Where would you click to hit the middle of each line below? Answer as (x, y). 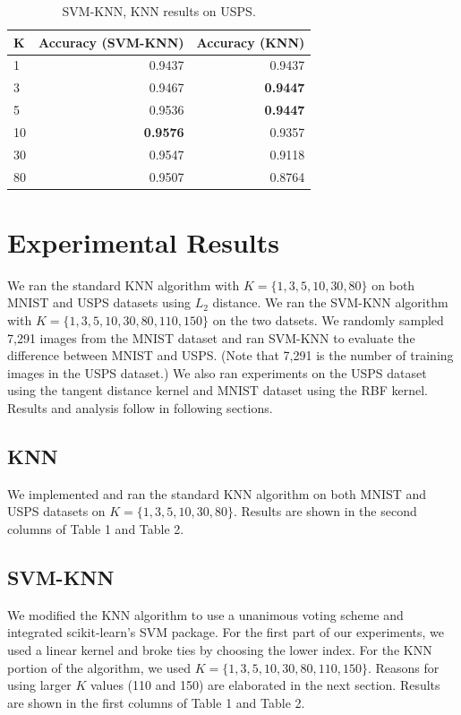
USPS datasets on (56, 511)
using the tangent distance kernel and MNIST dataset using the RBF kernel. (218, 390)
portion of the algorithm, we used (99, 667)
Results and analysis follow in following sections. (140, 408)
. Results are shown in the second (325, 511)
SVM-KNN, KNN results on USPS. (159, 11)
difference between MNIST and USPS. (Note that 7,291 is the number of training (230, 355)
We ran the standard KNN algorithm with (124, 284)
